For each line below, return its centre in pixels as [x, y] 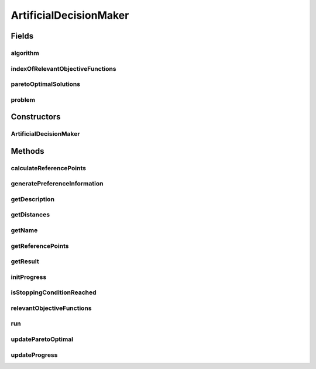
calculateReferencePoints [48, 168]
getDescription [33, 199]
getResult [25, 261]
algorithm [25, 53]
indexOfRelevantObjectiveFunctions [63, 68]
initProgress [29, 277]
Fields [22, 36]
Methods [28, 151]
